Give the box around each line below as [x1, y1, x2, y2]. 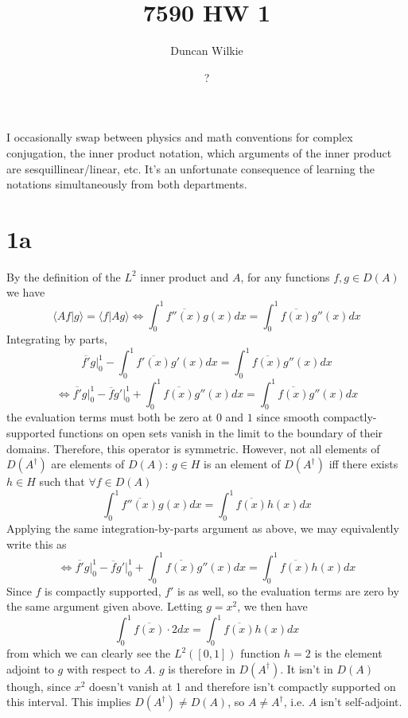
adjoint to [6, 660, 54, 677]
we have [6, 284, 45, 301]
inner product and [140, 268, 229, 285]
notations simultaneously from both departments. [6, 176, 247, 192]
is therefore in [168, 660, 235, 677]
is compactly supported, [45, 582, 161, 599]
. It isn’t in [280, 660, 333, 677]
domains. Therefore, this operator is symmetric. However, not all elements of [6, 440, 380, 456]
